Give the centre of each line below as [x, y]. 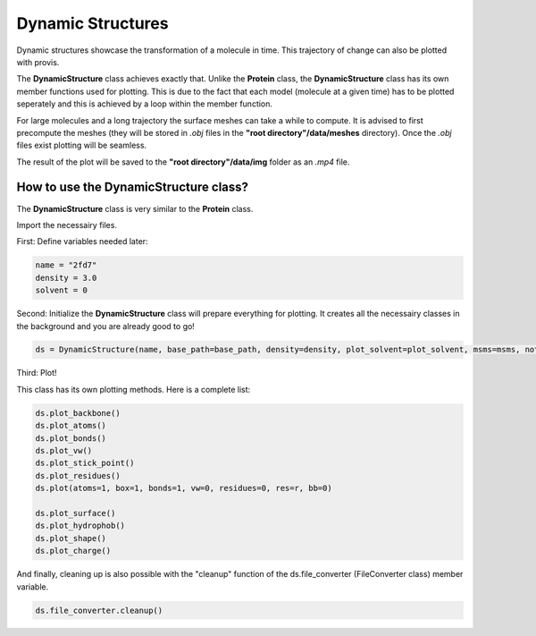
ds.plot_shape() [71, 538]
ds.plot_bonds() [71, 438]
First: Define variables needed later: [82, 242]
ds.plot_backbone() [78, 413]
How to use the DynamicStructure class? [133, 187]
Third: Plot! [37, 373]
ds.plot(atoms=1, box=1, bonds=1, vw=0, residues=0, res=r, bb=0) [184, 488]
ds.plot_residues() [78, 475]
